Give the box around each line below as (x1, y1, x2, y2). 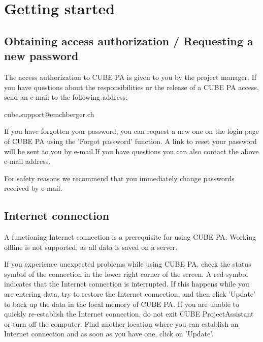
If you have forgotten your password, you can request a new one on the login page (4, 126, 259, 136)
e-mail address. (4, 156, 51, 166)
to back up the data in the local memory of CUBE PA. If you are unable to (4, 298, 240, 309)
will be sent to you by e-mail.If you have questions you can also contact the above (4, 146, 259, 156)
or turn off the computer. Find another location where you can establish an (4, 318, 239, 329)
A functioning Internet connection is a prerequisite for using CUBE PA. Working (4, 232, 256, 242)
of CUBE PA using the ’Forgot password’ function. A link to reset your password (4, 135, 257, 146)
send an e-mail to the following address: (4, 92, 127, 102)
